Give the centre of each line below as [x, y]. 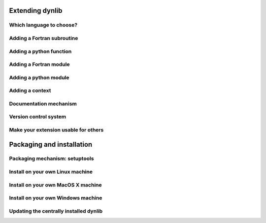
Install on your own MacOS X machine [55, 185]
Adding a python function [40, 51]
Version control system [38, 117]
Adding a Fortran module [39, 64]
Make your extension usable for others [56, 129]
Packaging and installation [51, 144]
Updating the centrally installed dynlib [56, 211]
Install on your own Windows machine [56, 198]
